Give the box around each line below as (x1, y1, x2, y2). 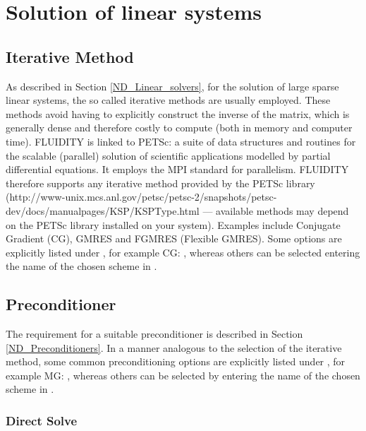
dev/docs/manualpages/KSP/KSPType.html (6, 203, 200, 218)
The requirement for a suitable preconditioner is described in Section (6, 326, 303, 341)
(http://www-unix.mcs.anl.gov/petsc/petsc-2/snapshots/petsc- (6, 189, 277, 204)
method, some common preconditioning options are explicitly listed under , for (6, 354, 346, 369)
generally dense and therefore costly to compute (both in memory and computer (6, 120, 353, 135)
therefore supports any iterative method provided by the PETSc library (6, 175, 315, 190)
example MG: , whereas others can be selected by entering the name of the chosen (6, 367, 360, 382)
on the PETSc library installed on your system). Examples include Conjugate (6, 217, 341, 232)
